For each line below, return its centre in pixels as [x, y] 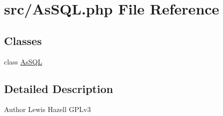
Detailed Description [59, 88]
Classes [23, 40]
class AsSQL [23, 61]
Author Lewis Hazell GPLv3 [47, 109]
